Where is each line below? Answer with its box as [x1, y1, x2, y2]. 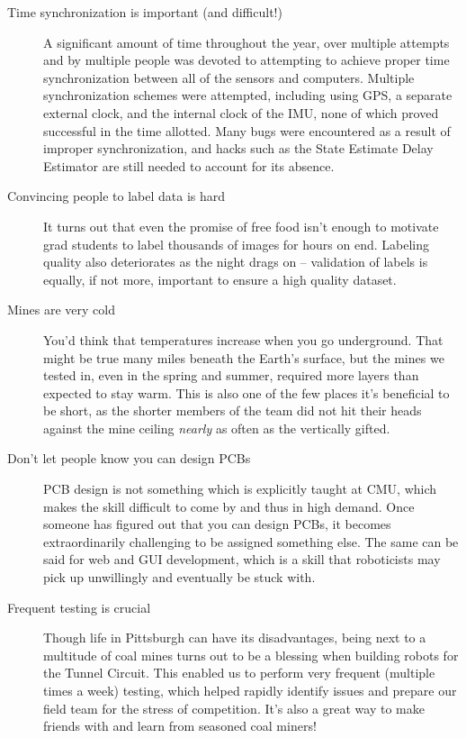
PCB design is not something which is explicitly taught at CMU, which [43, 479, 437, 498]
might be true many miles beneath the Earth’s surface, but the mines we [43, 348, 444, 367]
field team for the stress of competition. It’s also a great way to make [43, 698, 425, 717]
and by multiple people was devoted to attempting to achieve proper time [43, 50, 450, 69]
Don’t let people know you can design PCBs [7, 449, 251, 468]
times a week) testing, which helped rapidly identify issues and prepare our [43, 681, 457, 699]
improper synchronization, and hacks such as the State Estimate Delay [43, 139, 434, 158]
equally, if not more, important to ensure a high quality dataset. [43, 269, 397, 288]
